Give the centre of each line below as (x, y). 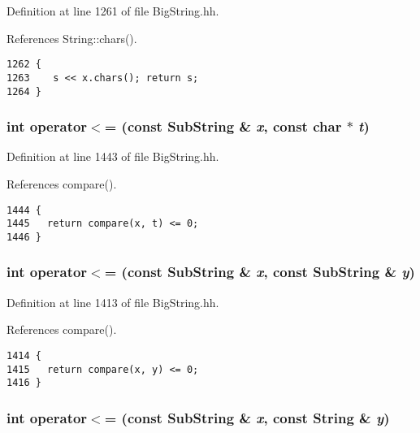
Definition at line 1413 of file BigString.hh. (113, 302)
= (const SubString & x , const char (223, 126)
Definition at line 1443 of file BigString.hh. (113, 156)
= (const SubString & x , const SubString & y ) (260, 272)
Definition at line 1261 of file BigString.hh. (113, 11)
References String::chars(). (72, 38)
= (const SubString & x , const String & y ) (247, 417)
